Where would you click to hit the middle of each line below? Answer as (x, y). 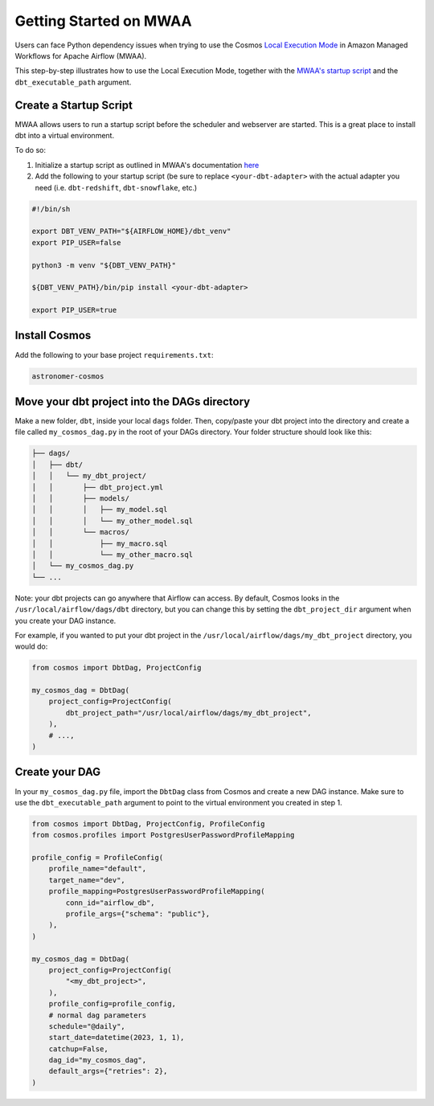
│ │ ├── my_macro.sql (100, 543)
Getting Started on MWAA (103, 21)
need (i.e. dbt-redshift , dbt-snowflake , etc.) (116, 187)
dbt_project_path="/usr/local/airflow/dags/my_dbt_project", (188, 713)
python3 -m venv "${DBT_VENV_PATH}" (104, 265)
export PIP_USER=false (76, 242)
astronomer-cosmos (68, 376)
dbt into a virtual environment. (65, 136)
